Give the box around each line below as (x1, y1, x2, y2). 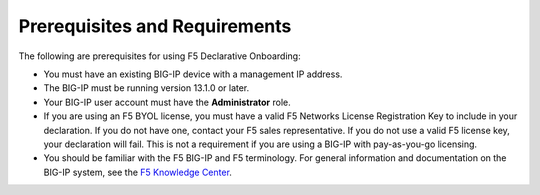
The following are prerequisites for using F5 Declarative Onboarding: (18, 50, 301, 62)
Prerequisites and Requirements (18, 15, 292, 37)
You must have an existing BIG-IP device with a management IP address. (43, 68, 343, 80)
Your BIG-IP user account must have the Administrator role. (43, 96, 292, 108)
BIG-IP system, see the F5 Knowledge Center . (43, 166, 232, 178)
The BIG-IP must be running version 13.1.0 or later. (43, 82, 250, 94)
